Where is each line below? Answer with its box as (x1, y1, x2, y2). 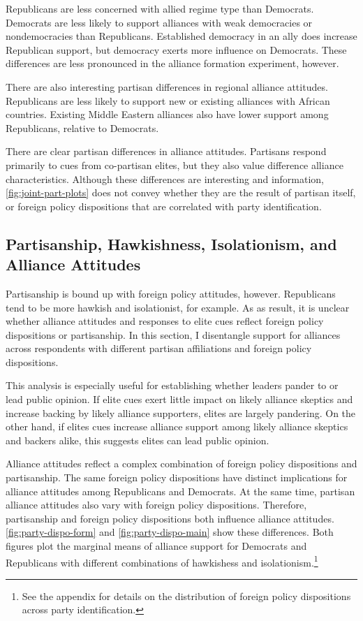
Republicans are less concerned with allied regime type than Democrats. (6, 1, 314, 15)
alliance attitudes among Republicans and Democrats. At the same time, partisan (6, 483, 355, 498)
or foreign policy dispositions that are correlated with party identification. (6, 198, 322, 213)
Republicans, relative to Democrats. (6, 120, 159, 135)
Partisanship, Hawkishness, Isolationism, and (6, 233, 337, 254)
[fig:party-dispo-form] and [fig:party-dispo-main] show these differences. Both (6, 525, 334, 539)
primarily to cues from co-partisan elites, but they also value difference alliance (6, 157, 343, 172)
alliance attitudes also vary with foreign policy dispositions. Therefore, (6, 497, 307, 512)
